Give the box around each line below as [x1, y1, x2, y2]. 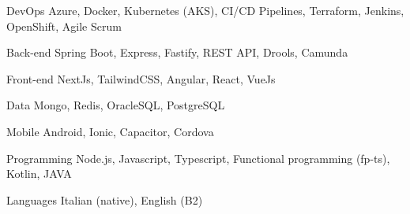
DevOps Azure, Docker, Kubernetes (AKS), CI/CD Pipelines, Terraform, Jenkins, [6, 2, 404, 18]
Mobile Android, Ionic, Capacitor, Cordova [6, 123, 214, 139]
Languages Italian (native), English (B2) [6, 191, 203, 208]
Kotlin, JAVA [6, 165, 72, 182]
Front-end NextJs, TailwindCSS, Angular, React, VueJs [6, 70, 276, 87]
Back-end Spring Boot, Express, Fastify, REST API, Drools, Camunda [6, 44, 348, 61]
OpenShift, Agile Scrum [6, 17, 122, 34]
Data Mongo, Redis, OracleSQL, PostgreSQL [6, 97, 225, 113]
